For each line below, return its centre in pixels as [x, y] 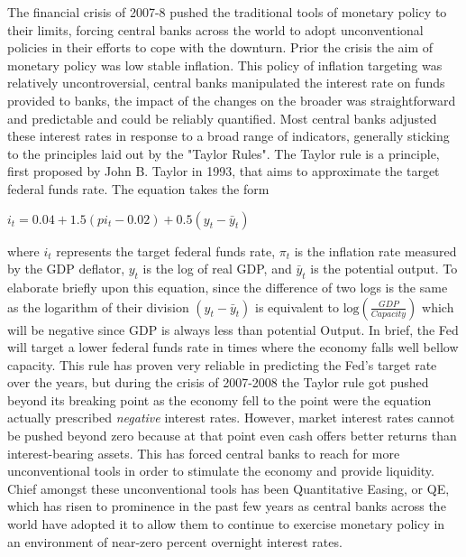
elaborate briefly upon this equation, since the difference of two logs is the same [228, 287]
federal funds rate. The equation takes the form [138, 188]
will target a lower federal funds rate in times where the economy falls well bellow [233, 347]
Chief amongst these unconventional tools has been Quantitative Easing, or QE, [228, 488]
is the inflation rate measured [375, 251]
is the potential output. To [384, 269]
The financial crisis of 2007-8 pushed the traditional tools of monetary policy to [227, 12]
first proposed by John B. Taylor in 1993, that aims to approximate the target [224, 171]
